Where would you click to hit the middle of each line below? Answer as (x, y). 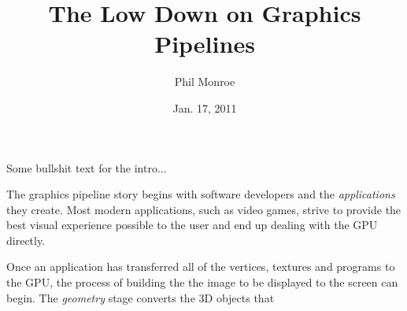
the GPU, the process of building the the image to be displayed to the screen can (202, 282)
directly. (26, 240)
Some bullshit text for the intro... (87, 167)
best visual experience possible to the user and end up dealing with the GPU (192, 225)
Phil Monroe (205, 81)
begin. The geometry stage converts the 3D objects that (141, 297)
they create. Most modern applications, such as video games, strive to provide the (204, 209)
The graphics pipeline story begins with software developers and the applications (201, 194)
